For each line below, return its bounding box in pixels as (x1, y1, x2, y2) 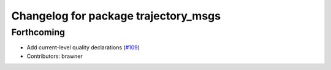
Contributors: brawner (26, 52, 83, 60)
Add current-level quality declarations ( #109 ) (26, 44, 140, 51)
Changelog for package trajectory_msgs (11, 9, 221, 23)
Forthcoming (11, 27, 66, 38)
